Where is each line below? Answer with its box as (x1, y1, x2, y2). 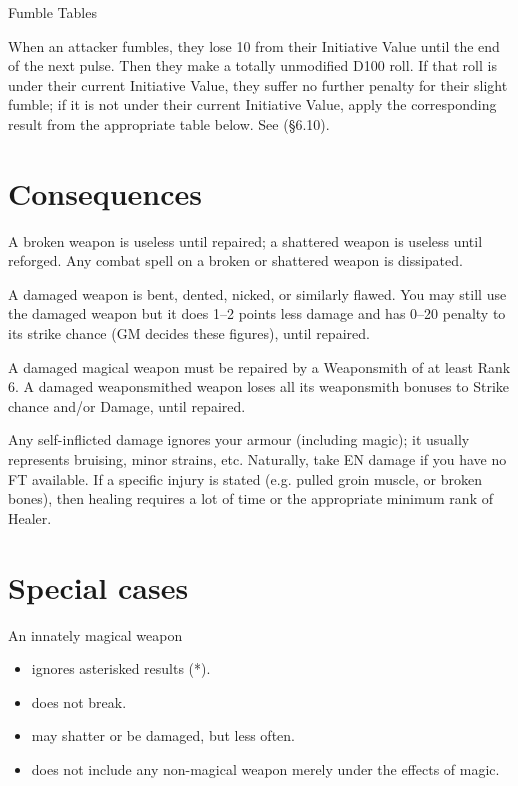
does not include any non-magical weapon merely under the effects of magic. (31, 758, 500, 779)
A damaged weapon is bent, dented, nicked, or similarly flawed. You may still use (8, 283, 507, 304)
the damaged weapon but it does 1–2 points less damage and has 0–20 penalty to (8, 303, 506, 324)
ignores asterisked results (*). (31, 658, 211, 679)
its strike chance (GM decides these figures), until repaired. (8, 323, 370, 344)
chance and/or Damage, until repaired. (8, 395, 246, 416)
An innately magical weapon (8, 624, 183, 645)
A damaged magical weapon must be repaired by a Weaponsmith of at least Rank (8, 356, 511, 377)
